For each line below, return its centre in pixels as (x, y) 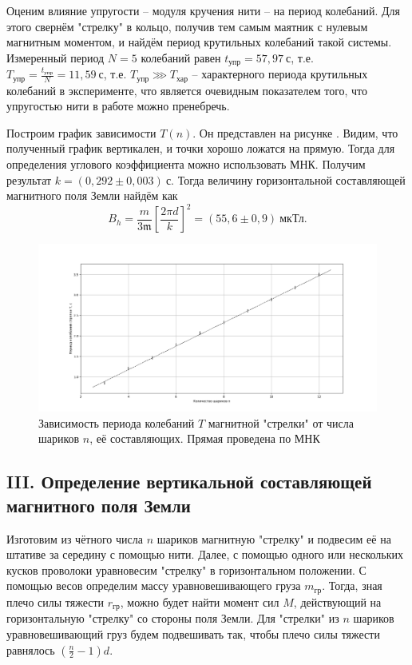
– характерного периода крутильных (280, 74)
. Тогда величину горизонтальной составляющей (288, 179)
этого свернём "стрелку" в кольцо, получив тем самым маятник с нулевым (187, 26)
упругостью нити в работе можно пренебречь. (118, 106)
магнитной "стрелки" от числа (281, 422)
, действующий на (337, 601)
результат (29, 179)
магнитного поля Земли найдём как (92, 195)
